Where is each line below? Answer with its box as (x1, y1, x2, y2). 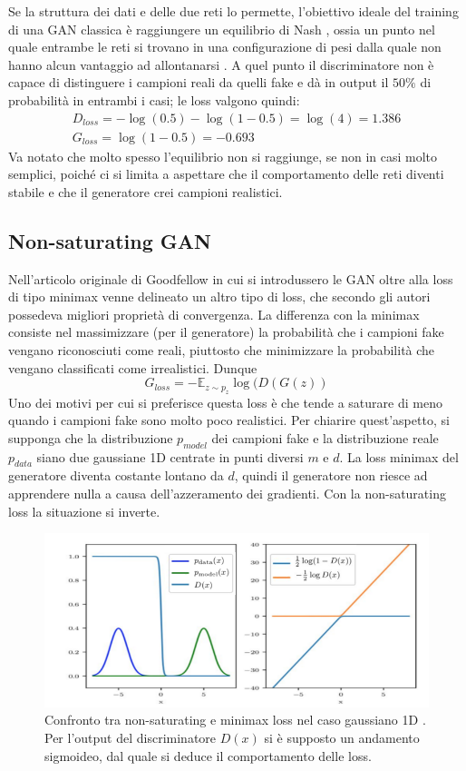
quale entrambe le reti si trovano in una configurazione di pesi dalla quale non (8, 37, 442, 56)
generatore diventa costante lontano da (8, 466, 224, 485)
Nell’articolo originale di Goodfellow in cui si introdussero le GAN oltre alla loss (8, 269, 453, 288)
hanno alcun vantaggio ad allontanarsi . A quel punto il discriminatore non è (8, 54, 434, 74)
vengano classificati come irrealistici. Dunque (8, 358, 257, 377)
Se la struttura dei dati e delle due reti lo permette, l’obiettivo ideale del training (8, 2, 459, 20)
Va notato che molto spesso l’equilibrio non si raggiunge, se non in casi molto (8, 146, 438, 165)
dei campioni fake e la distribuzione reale (211, 428, 439, 447)
